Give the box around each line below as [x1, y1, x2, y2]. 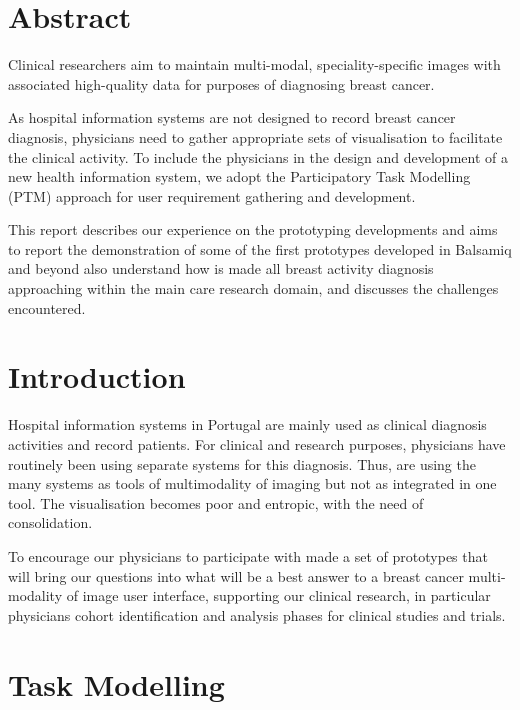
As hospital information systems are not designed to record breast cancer [8, 107, 456, 128]
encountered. [8, 297, 86, 318]
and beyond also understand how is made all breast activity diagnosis [8, 258, 434, 279]
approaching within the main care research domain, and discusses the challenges [8, 278, 499, 299]
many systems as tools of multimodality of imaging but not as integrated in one [8, 473, 497, 494]
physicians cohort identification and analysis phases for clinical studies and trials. [8, 604, 506, 625]
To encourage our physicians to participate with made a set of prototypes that [8, 545, 488, 566]
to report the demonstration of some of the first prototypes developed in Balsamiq [8, 238, 512, 259]
